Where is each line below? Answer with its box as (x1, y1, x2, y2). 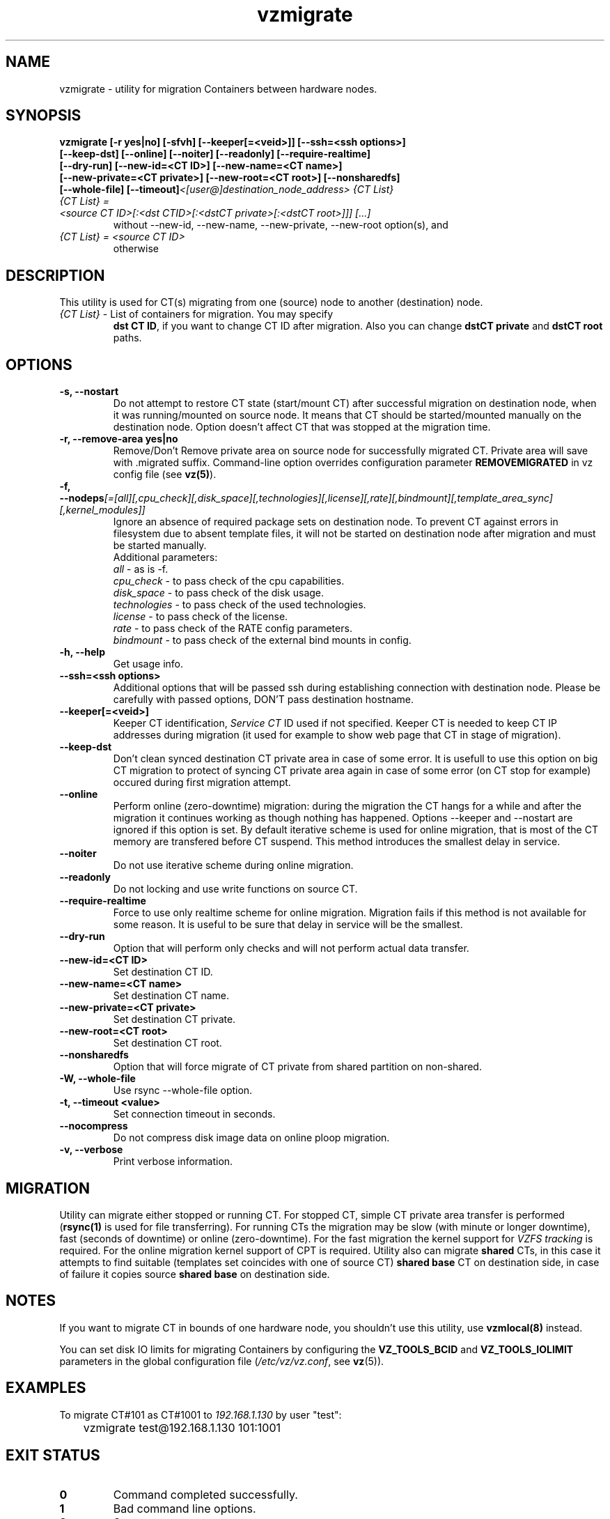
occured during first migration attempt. (113, 776, 291, 789)
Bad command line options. (113, 1501, 256, 1516)
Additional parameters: (113, 551, 218, 564)
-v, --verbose (59, 1143, 123, 1156)
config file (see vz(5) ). (113, 468, 217, 481)
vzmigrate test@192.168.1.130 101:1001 (83, 1420, 281, 1435)
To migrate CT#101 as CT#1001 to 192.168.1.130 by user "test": (59, 1408, 342, 1421)
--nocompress (59, 1120, 128, 1132)
